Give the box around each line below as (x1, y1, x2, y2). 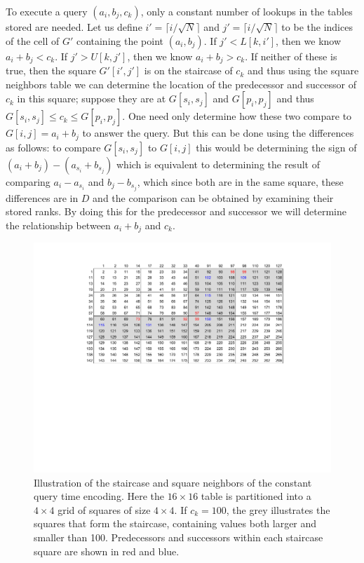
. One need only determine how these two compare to (122, 109, 352, 123)
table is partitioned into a (201, 489, 311, 503)
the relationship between (6, 217, 111, 232)
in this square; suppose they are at (17, 91, 166, 106)
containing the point (76, 33, 164, 48)
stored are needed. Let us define (6, 20, 142, 34)
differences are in (6, 190, 79, 205)
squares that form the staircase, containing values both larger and (34, 516, 317, 531)
